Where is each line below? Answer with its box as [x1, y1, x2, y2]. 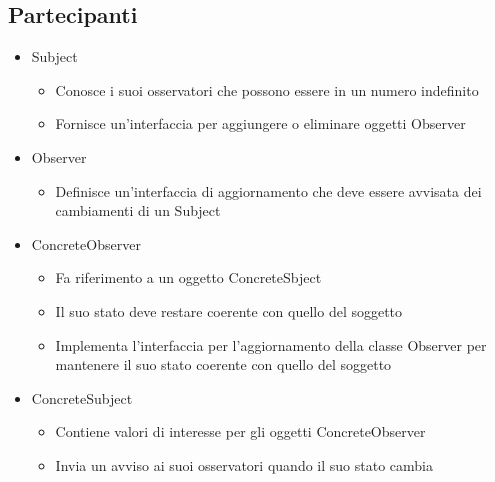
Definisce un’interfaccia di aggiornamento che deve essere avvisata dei [55, 180, 482, 201]
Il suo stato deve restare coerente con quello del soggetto [55, 300, 403, 321]
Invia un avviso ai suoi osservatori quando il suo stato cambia [55, 454, 433, 475]
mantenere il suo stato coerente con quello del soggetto [55, 354, 392, 375]
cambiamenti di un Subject [55, 200, 221, 221]
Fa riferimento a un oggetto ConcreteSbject [55, 267, 322, 288]
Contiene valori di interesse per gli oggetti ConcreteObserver [55, 421, 426, 442]
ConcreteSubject [31, 387, 133, 408]
